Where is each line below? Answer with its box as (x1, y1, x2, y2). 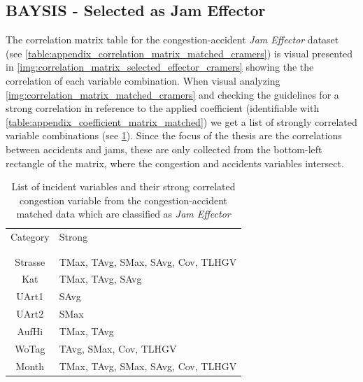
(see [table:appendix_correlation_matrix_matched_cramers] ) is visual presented (6, 45, 353, 60)
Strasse (15, 254, 45, 269)
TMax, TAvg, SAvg (59, 271, 142, 286)
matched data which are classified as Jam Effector (16, 206, 231, 221)
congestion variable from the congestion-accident (20, 192, 228, 207)
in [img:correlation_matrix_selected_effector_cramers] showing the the (6, 59, 314, 74)
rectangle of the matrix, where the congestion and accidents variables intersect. (6, 155, 344, 170)
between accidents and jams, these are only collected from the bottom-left (6, 141, 322, 156)
